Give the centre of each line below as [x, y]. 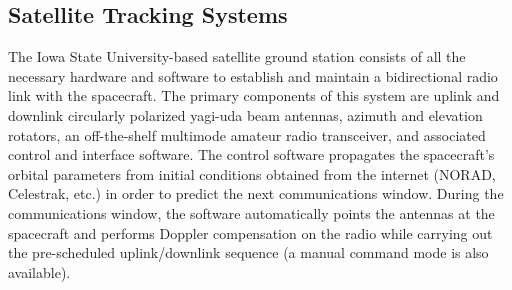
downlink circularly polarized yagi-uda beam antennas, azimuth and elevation [245, 114]
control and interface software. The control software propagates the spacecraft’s [251, 154]
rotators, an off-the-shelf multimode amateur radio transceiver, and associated [247, 134]
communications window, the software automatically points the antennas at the [251, 212]
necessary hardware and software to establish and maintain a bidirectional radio [253, 75]
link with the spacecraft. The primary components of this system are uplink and [254, 95]
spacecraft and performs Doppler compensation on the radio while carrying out [250, 232]
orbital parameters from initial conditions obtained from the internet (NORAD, [252, 173]
